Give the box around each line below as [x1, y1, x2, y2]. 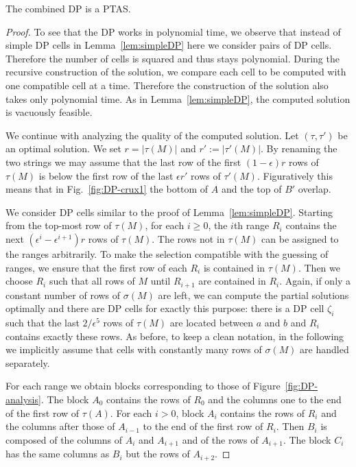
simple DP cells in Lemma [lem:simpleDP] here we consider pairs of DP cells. [5, 38, 332, 52]
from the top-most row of [5, 218, 112, 232]
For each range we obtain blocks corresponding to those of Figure [5, 379, 281, 393]
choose [5, 274, 33, 288]
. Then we [298, 260, 340, 274]
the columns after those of [5, 419, 115, 433]
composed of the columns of [5, 432, 123, 446]
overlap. [298, 182, 331, 196]
